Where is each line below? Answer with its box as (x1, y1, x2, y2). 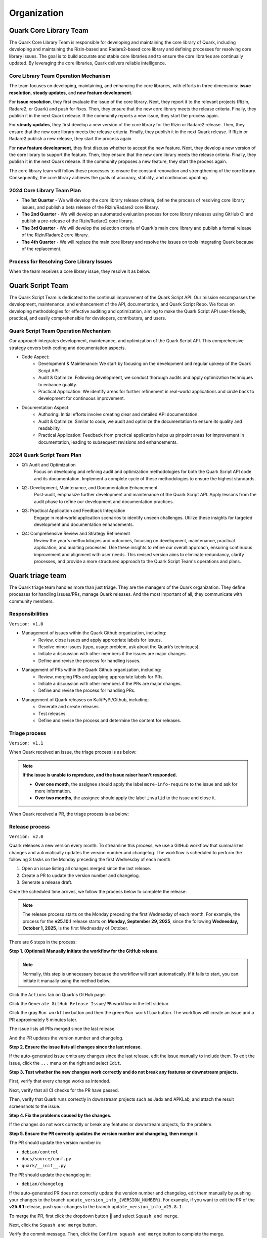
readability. (38, 425, 61, 431)
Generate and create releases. (38, 704, 100, 710)
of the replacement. (21, 246, 62, 252)
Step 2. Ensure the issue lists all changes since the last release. (9, 1044, 142, 1050)
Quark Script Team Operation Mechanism (9, 327, 111, 334)
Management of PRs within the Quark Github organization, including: (21, 667, 162, 673)
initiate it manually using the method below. (22, 978, 111, 984)
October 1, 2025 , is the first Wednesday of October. (22, 925, 129, 931)
